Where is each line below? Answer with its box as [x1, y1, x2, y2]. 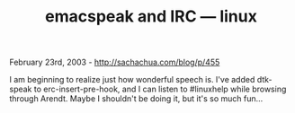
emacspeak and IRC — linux [44, 6, 258, 27]
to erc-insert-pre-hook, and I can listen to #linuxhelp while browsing [33, 83, 287, 95]
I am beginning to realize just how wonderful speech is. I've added [9, 74, 255, 85]
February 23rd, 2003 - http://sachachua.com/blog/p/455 [9, 56, 220, 68]
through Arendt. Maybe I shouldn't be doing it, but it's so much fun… [9, 93, 264, 104]
